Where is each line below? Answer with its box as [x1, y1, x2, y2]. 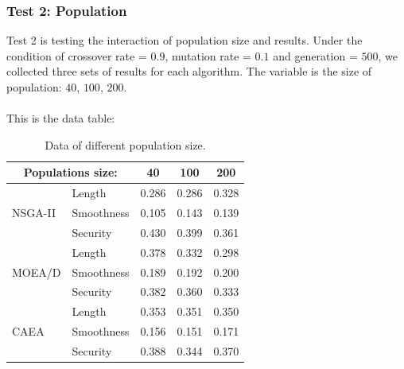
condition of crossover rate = [6, 47, 147, 64]
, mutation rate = [165, 47, 251, 64]
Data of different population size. [45, 136, 206, 153]
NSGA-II [12, 204, 56, 221]
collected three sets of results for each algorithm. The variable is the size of [6, 63, 372, 80]
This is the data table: [6, 110, 115, 126]
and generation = [273, 47, 358, 64]
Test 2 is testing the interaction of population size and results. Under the [6, 32, 363, 49]
